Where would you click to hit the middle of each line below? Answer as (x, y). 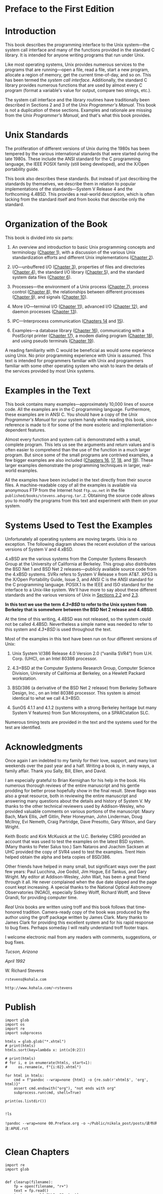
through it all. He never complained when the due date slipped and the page (81, 882)
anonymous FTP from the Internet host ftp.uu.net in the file (65, 490)
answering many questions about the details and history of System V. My (78, 801)
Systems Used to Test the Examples (79, 526)
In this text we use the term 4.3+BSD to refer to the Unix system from (76, 604)
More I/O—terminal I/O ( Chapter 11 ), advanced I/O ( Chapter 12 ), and (80, 306)
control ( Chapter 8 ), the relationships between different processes (78, 292)
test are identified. (23, 727)
